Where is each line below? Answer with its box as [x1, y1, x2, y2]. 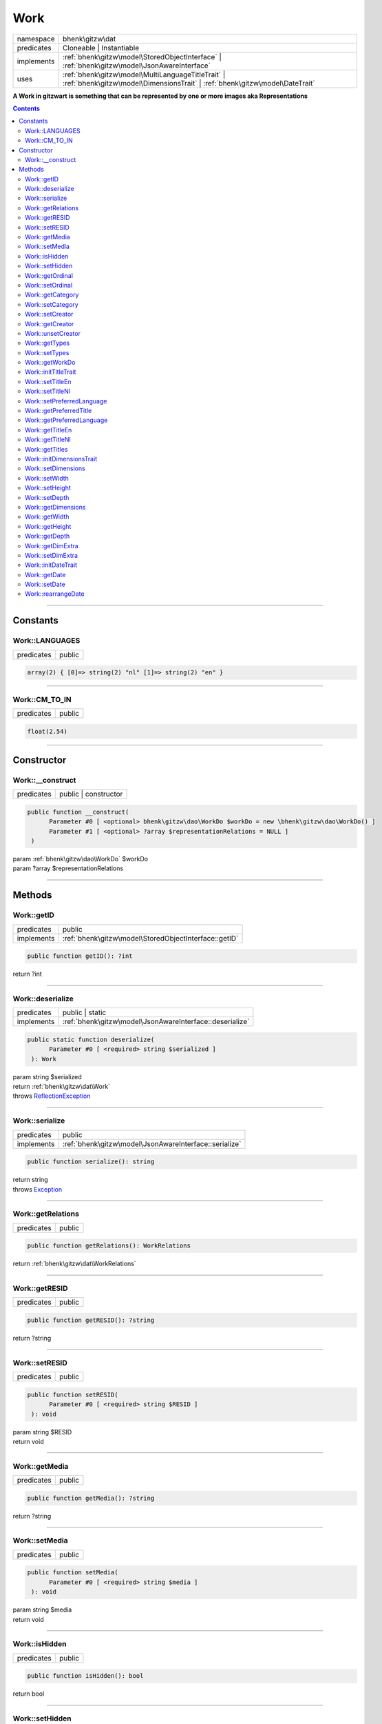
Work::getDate [25, 570, 66, 579]
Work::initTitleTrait [25, 368, 76, 376]
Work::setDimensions [25, 464, 85, 472]
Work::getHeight [25, 522, 72, 530]
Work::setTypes [25, 348, 70, 357]
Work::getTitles [25, 445, 68, 453]
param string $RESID [12, 1427, 72, 1436]
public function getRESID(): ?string [27, 1316, 155, 1324]
